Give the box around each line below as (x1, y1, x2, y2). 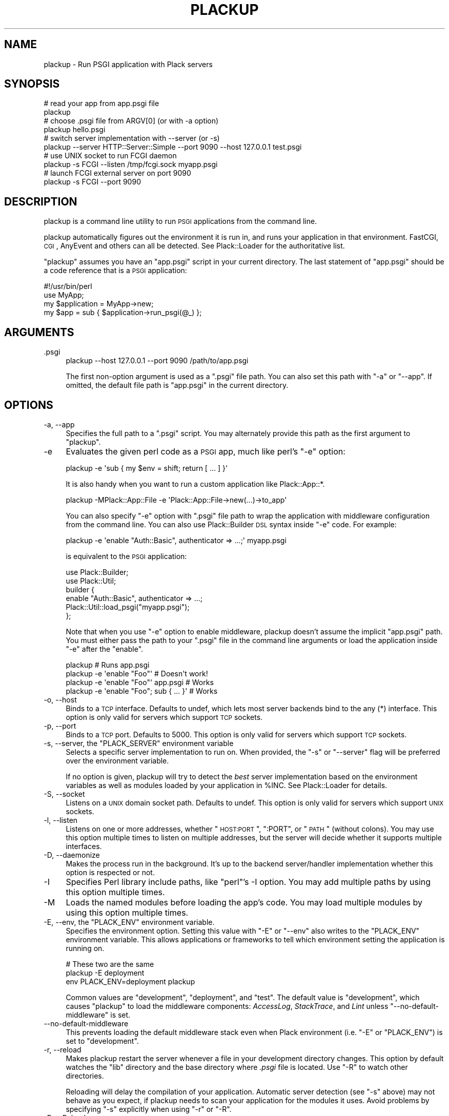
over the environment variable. (66, 756, 169, 765)
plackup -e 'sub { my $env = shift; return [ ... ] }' (66, 463, 228, 472)
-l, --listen (44, 815, 78, 824)
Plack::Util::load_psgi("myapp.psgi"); (66, 602, 190, 611)
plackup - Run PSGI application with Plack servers (44, 59, 213, 69)
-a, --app (44, 420, 75, 429)
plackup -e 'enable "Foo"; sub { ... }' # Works (66, 686, 218, 695)
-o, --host (44, 695, 77, 704)
